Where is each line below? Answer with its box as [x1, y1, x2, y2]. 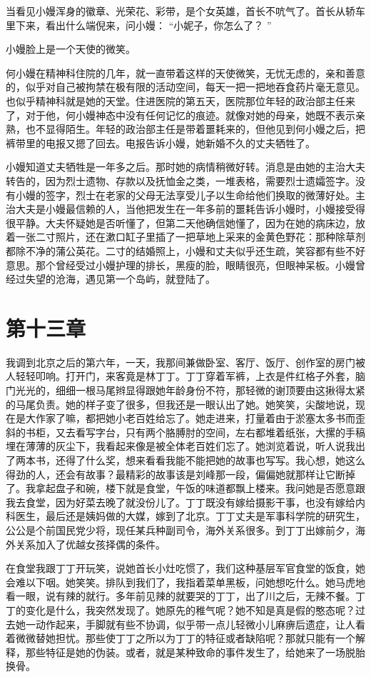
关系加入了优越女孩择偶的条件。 [15, 536, 166, 551]
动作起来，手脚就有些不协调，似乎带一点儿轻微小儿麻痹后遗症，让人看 [35, 616, 365, 631]
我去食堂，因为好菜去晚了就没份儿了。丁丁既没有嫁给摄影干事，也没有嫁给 [6, 494, 355, 509]
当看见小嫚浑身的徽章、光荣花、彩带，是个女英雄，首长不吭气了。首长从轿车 [6, 4, 365, 18]
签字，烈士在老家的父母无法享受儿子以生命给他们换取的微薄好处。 [45, 187, 355, 202]
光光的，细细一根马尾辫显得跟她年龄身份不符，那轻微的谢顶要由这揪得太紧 [15, 383, 365, 397]
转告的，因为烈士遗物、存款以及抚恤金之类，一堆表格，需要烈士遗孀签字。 [6, 173, 355, 188]
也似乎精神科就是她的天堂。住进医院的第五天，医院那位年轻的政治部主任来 [6, 93, 355, 108]
